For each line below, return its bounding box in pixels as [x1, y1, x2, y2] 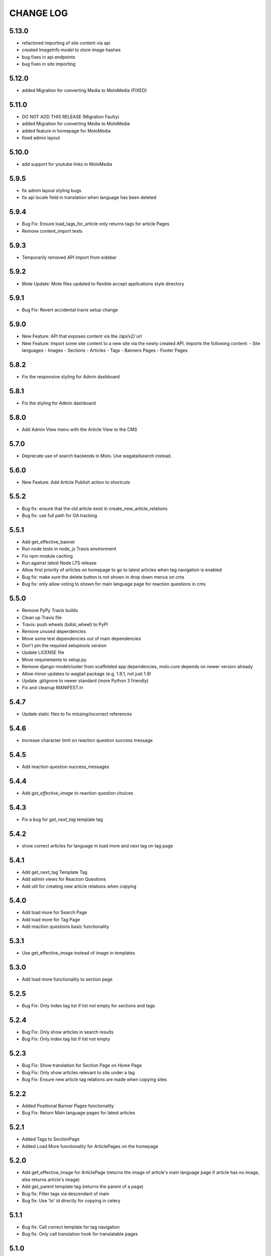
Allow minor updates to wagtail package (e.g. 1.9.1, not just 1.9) [22, 671, 152, 677]
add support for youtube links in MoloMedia [22, 161, 112, 167]
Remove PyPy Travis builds [22, 607, 78, 613]
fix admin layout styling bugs [22, 187, 81, 193]
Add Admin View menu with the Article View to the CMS [22, 426, 138, 432]
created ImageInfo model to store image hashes [22, 47, 121, 53]
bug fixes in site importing [22, 61, 76, 67]
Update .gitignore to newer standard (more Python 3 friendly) [22, 678, 149, 684]
